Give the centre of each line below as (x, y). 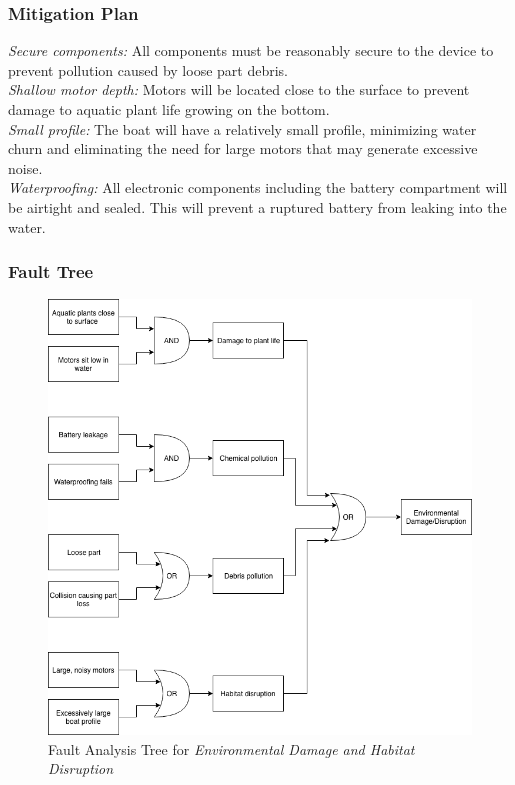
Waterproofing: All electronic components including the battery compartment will (258, 187)
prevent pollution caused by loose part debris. (148, 69)
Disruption (81, 768)
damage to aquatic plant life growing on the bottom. (169, 109)
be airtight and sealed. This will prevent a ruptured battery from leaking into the (257, 206)
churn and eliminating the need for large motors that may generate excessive (243, 148)
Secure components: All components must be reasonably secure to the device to (251, 50)
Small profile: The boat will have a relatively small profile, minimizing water (242, 128)
